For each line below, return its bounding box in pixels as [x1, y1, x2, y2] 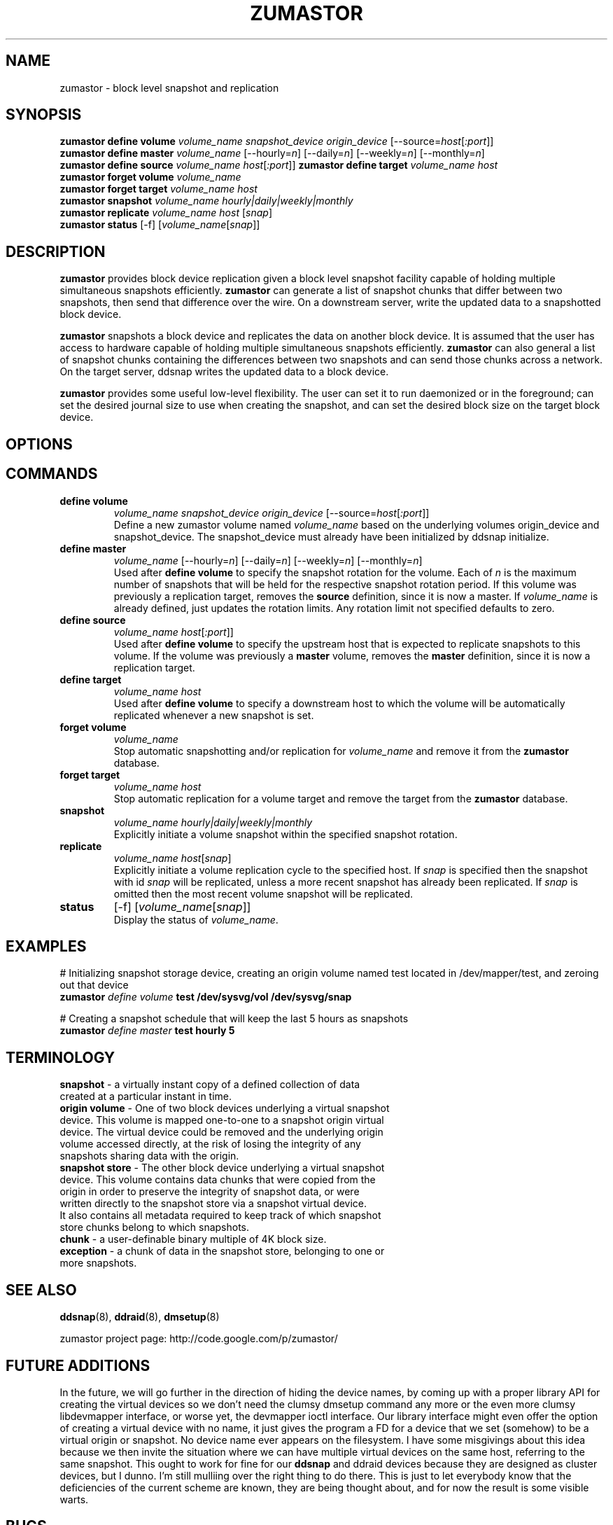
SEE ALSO [6, 1281, 77, 1299]
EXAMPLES [6, 937, 87, 955]
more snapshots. [59, 1257, 137, 1269]
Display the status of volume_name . [113, 913, 279, 926]
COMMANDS [6, 465, 98, 483]
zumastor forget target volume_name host [59, 183, 258, 195]
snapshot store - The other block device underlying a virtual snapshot [59, 1162, 385, 1174]
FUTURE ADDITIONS [6, 1356, 150, 1374]
